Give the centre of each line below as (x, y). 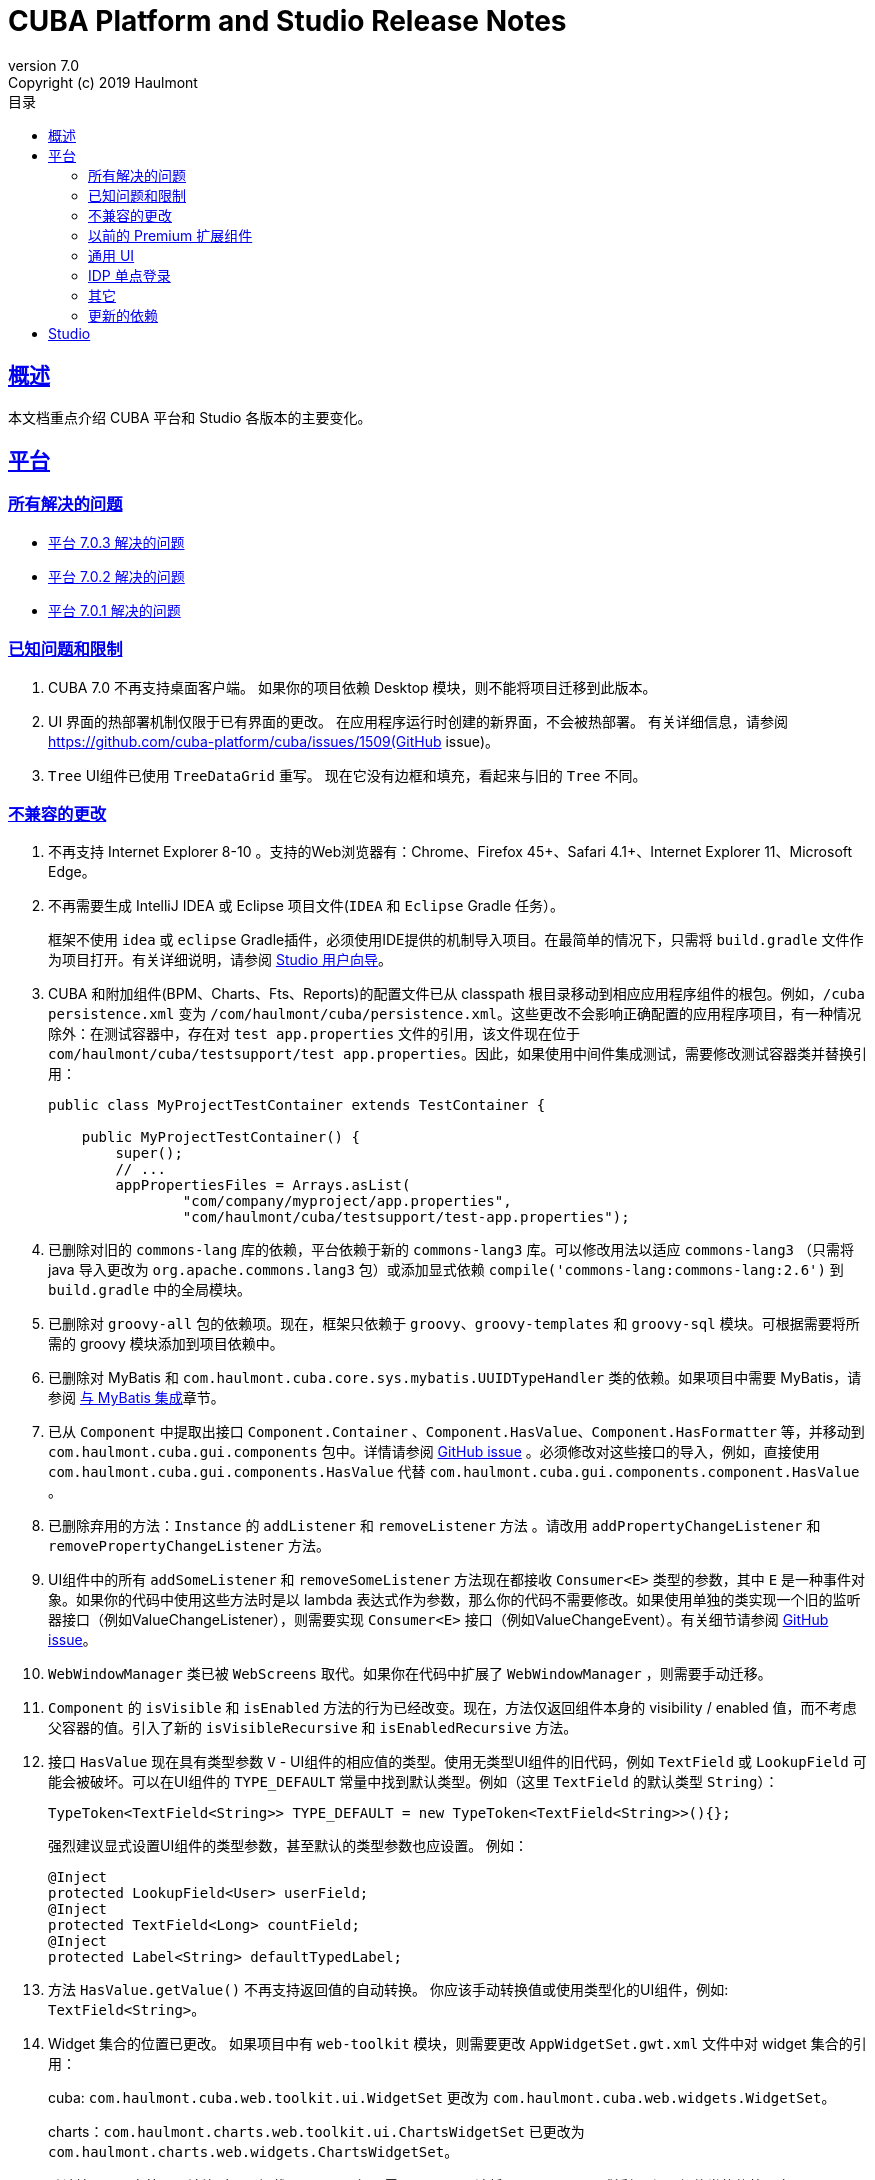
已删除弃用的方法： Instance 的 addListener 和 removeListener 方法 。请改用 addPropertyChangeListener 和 (434, 1526)
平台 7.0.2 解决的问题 (116, 576)
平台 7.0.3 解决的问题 (116, 542)
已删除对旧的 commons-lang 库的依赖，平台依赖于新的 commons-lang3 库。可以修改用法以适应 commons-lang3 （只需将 (451, 1250)
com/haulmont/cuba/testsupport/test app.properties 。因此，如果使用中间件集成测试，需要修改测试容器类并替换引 (458, 1054)
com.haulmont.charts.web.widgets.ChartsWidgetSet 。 (253, 2152)
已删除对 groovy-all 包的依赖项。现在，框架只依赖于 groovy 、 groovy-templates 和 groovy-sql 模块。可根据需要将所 (454, 1324)
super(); (149, 1153)
